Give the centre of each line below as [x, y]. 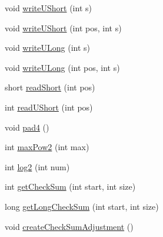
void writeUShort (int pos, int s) [63, 27]
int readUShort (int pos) [49, 107]
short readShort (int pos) [50, 87]
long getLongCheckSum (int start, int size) [82, 206]
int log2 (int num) [37, 166]
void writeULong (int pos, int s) [62, 67]
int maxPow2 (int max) [47, 147]
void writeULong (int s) [47, 48]
